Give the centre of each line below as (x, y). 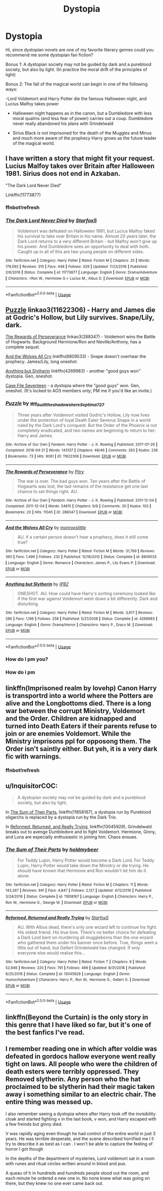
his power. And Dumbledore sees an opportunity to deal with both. (83, 246)
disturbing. (28, 604)
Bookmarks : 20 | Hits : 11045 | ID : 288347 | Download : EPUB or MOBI (64, 512)
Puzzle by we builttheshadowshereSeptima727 (55, 404)
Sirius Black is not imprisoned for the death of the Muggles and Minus (82, 133)
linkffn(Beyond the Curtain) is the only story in (77, 1017)
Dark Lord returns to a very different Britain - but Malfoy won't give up (87, 241)
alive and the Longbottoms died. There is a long (78, 703)
